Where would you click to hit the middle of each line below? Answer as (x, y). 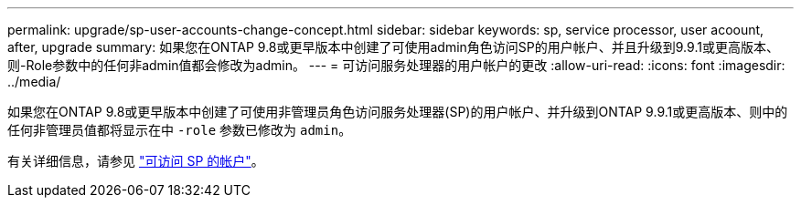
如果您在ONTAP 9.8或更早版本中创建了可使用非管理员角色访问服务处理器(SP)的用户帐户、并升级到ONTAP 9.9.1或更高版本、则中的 (398, 112)
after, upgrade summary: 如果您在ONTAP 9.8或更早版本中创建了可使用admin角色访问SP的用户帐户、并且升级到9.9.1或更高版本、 (393, 47)
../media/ (34, 82)
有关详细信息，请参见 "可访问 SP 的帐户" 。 (136, 161)
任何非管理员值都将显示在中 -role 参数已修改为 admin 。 (180, 130)
